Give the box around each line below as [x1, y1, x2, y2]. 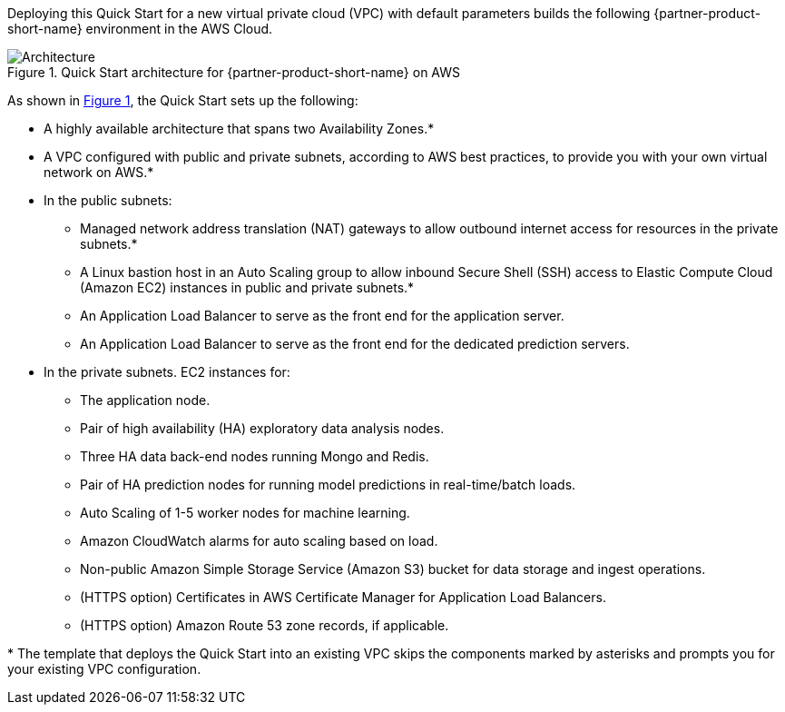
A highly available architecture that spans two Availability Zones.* [44, 121, 435, 136]
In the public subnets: [44, 193, 172, 208]
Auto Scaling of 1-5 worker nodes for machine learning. [80, 505, 410, 520]
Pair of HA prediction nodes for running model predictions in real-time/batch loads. [80, 477, 576, 492]
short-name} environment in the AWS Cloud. [7, 21, 273, 36]
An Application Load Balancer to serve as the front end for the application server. [80, 308, 564, 323]
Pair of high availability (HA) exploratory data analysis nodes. [80, 420, 445, 436]
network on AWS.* [44, 164, 154, 180]
